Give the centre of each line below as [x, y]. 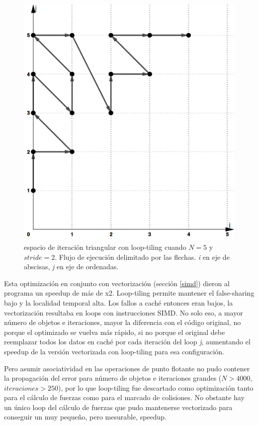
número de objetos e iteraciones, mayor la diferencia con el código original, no [123, 322]
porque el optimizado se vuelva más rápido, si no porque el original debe [115, 332]
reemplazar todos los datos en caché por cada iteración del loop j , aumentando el [127, 342]
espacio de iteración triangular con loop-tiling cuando [105, 247]
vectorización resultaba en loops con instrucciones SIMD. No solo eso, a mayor [124, 312]
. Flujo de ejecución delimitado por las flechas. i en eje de [142, 257]
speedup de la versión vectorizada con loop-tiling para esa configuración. [114, 351]
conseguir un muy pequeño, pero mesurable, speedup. [86, 417]
